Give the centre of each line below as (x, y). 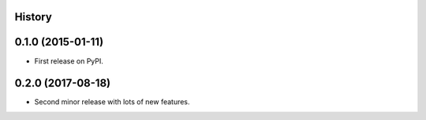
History (34, 17)
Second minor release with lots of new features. (112, 102)
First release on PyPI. (69, 61)
